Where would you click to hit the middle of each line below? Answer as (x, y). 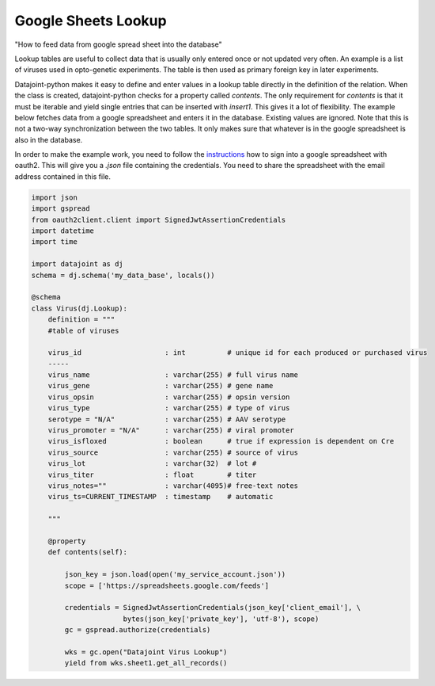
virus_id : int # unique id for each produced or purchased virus (238, 353)
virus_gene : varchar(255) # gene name (161, 386)
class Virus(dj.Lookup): (79, 308)
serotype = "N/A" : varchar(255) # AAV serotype (167, 419)
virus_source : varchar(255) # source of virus (173, 452)
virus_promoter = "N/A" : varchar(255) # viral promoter (171, 431)
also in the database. (49, 139)
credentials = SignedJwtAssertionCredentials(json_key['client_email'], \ (213, 608)
